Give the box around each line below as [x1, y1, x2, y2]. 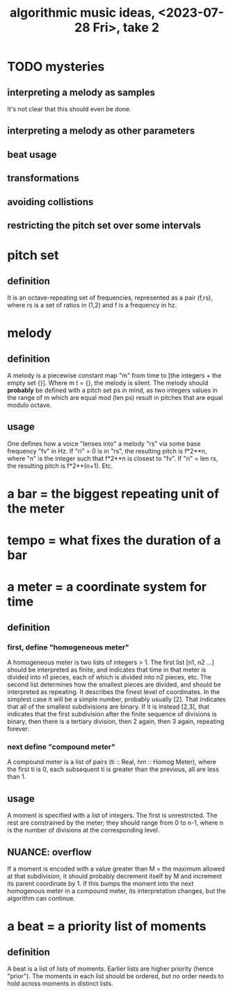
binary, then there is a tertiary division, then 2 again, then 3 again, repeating [7, 718, 225, 726]
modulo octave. [7, 401, 52, 409]
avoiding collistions [7, 196, 94, 208]
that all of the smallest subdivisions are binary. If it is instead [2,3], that [7, 702, 210, 711]
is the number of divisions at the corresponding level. [7, 826, 160, 834]
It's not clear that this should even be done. [7, 105, 132, 113]
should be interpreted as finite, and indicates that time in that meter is [7, 665, 207, 674]
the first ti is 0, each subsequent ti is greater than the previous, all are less [7, 765, 219, 773]
